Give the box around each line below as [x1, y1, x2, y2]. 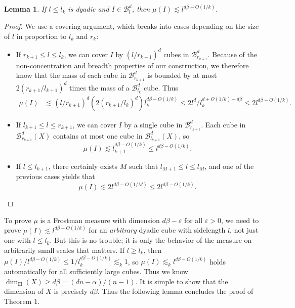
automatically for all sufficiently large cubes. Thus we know [4, 266, 188, 277]
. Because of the [207, 49, 257, 59]
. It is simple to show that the [135, 276, 228, 286]
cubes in [163, 49, 189, 59]
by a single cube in [124, 119, 183, 129]
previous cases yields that [16, 171, 95, 182]
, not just [230, 225, 259, 235]
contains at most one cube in [53, 130, 143, 141]
